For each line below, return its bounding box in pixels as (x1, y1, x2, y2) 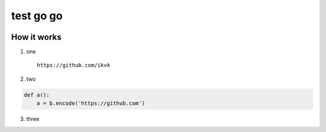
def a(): (24, 91, 50, 98)
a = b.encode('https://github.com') (36, 100, 145, 107)
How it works (11, 32, 62, 42)
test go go (11, 9, 63, 22)
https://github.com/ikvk (37, 62, 110, 69)
